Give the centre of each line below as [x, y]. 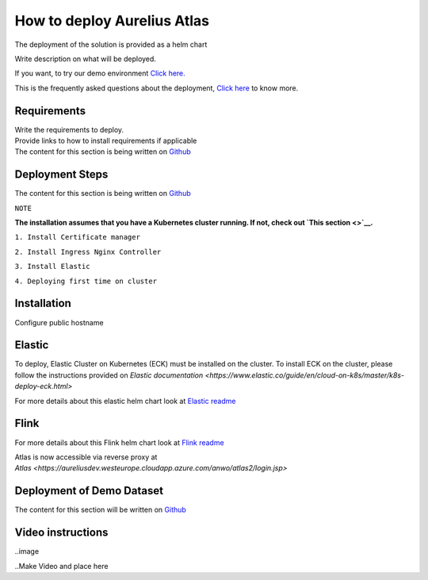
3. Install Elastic [52, 267]
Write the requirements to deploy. [69, 129]
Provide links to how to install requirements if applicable [106, 141]
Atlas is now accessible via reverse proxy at [86, 457]
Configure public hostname [59, 322]
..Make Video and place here [61, 566]
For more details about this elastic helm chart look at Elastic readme [125, 401]
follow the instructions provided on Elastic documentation [109, 375]
